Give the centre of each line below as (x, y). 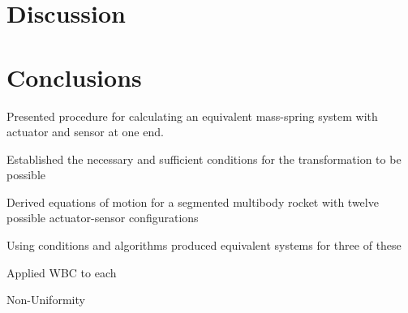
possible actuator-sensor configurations (103, 218)
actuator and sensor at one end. (85, 132)
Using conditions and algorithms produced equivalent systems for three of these (204, 245)
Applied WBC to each (62, 272)
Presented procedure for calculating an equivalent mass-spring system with (192, 116)
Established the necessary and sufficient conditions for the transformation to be (204, 159)
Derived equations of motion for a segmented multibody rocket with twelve (193, 202)
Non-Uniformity (46, 300)
